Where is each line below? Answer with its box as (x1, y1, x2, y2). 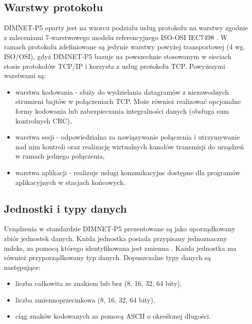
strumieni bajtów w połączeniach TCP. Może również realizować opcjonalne (15, 96, 241, 106)
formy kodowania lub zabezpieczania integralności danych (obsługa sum (15, 105, 229, 116)
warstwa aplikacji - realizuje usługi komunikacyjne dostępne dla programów (15, 167, 240, 177)
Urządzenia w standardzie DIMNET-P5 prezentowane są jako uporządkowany (4, 223, 235, 234)
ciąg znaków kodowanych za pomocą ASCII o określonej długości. (15, 311, 211, 321)
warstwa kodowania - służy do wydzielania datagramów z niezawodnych (15, 86, 229, 97)
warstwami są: (4, 70, 46, 81)
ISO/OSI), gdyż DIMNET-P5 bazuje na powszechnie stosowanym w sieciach (4, 51, 232, 61)
